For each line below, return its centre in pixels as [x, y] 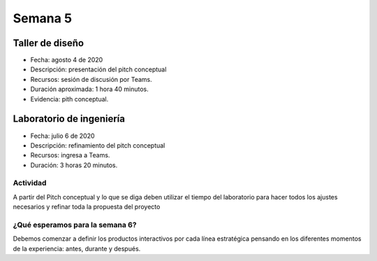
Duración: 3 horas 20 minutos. [74, 165]
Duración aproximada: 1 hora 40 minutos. [90, 89]
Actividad [30, 183]
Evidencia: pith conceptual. [69, 99]
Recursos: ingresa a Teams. [70, 155]
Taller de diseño [48, 43]
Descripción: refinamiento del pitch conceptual [98, 145]
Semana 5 [43, 18]
